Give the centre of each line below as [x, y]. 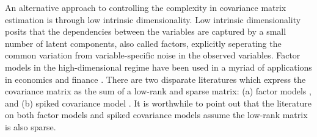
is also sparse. [31, 126]
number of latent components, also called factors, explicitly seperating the [143, 43]
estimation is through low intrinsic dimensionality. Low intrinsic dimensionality [153, 19]
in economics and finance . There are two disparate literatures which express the [155, 79]
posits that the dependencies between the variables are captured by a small [146, 31]
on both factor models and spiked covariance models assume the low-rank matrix [156, 115]
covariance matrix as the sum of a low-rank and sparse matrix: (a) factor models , [158, 91]
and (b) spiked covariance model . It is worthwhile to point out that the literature [158, 103]
